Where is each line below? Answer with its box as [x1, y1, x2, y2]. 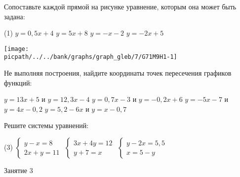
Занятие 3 [4, 165, 33, 176]
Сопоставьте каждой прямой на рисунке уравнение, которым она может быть [4, 1, 237, 11]
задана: [4, 11, 25, 21]
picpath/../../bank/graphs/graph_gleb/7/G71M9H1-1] [4, 53, 177, 61]
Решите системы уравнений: [4, 120, 89, 131]
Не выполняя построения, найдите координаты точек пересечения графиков [4, 68, 232, 78]
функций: [4, 77, 32, 88]
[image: [4, 45, 29, 52]
